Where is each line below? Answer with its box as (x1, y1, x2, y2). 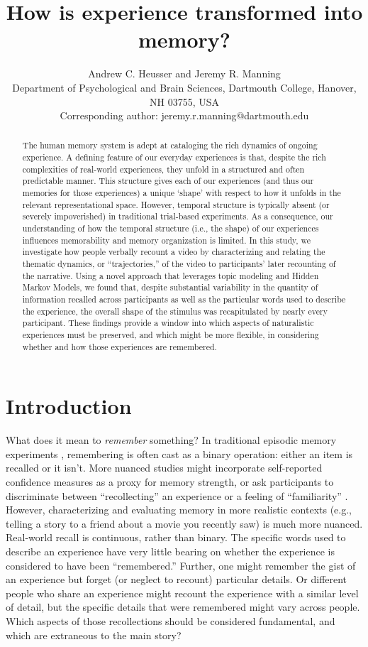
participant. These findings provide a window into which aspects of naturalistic (22, 317, 314, 329)
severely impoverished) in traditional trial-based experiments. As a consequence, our (22, 210, 333, 222)
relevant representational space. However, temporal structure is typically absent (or (22, 198, 330, 210)
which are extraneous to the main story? (6, 627, 182, 642)
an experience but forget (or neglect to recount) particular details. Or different (6, 572, 347, 587)
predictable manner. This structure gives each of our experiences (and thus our (22, 175, 314, 187)
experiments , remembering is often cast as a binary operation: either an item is (6, 446, 353, 461)
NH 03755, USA (150, 94, 219, 109)
